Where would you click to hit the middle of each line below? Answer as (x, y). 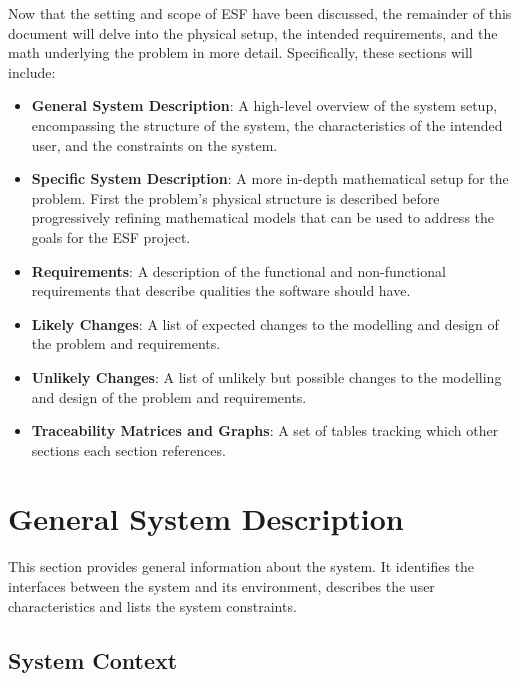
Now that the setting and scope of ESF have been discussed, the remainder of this (260, 13)
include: (32, 71)
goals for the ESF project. (111, 236)
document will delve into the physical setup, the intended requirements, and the (253, 32)
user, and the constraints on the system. (154, 144)
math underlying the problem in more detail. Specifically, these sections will (240, 52)
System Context (93, 659)
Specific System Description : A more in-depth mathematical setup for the (270, 178)
